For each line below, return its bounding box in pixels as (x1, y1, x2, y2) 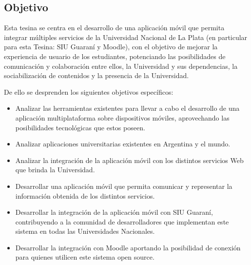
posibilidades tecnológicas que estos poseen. (15, 122, 145, 132)
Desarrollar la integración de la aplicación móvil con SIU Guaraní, (15, 207, 213, 217)
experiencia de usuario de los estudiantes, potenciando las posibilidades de (4, 51, 226, 61)
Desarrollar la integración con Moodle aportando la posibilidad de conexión (15, 242, 241, 252)
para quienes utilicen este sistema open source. (15, 252, 154, 262)
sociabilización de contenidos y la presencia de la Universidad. (4, 70, 189, 81)
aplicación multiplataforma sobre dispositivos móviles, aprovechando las (15, 112, 230, 122)
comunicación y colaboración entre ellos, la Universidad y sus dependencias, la (4, 61, 238, 71)
